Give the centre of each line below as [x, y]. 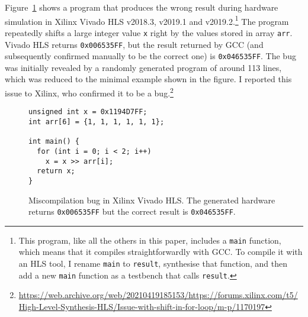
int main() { [54, 142]
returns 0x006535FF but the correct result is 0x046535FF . [132, 211]
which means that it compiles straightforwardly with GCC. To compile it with [161, 252]
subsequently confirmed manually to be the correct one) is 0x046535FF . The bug [150, 56]
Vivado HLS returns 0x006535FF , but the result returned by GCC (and [134, 44]
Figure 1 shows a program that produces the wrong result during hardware [142, 7]
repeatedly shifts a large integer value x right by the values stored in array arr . [149, 32]
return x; [56, 171]
